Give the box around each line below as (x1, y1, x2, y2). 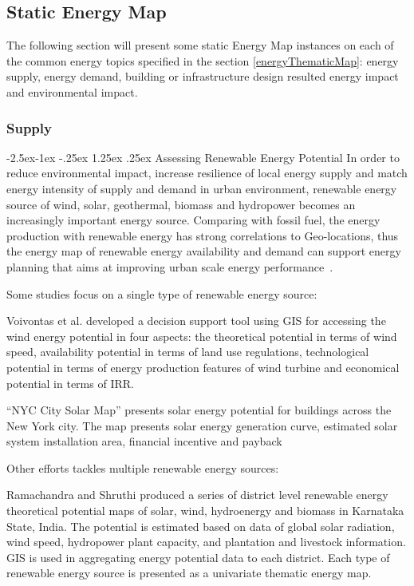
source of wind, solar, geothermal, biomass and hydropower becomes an (6, 196, 356, 212)
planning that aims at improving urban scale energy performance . (6, 258, 333, 275)
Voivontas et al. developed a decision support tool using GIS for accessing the (6, 312, 386, 329)
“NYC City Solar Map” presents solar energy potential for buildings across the (6, 402, 392, 418)
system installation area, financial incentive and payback (6, 433, 282, 449)
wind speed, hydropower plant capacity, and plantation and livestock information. (6, 533, 406, 550)
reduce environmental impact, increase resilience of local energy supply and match (6, 164, 408, 181)
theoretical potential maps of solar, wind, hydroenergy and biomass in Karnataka (6, 502, 404, 519)
